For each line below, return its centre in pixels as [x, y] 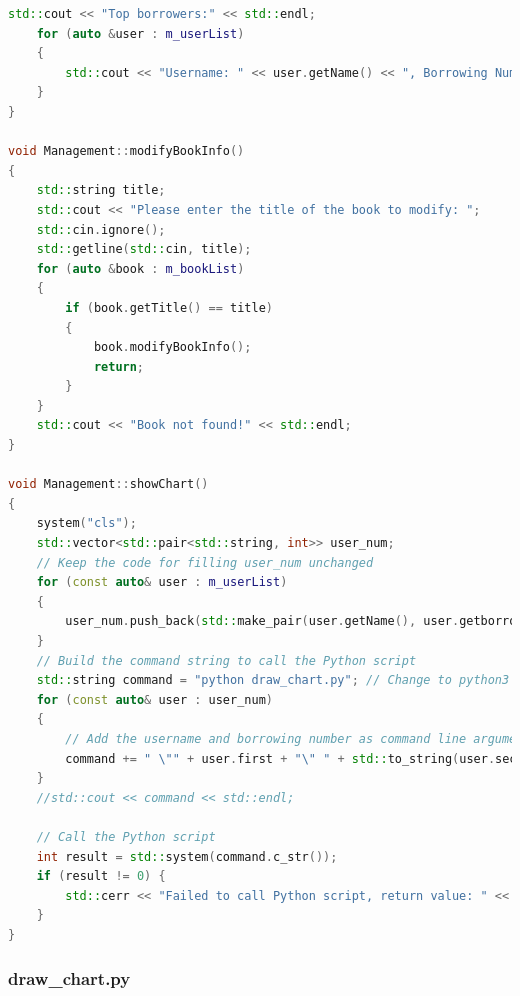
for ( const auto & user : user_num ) [154, 699]
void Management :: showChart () [108, 484]
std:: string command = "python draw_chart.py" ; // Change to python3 [273, 680]
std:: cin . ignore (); [101, 229]
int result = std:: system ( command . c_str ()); [187, 856]
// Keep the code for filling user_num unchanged [205, 562]
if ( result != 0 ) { [101, 876]
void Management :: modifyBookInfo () [126, 151]
